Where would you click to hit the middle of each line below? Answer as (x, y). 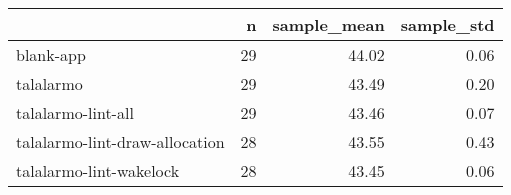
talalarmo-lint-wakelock (98, 170)
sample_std (447, 24)
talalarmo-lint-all (75, 112)
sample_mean (328, 24)
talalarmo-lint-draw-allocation (120, 141)
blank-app (51, 54)
